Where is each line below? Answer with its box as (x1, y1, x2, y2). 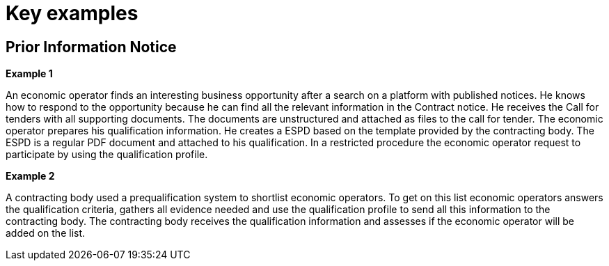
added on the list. (6, 227, 86, 240)
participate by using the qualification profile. (6, 148, 208, 161)
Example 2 (6, 170, 55, 182)
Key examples (6, 1, 139, 25)
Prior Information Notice (6, 38, 177, 56)
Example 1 (6, 68, 53, 80)
